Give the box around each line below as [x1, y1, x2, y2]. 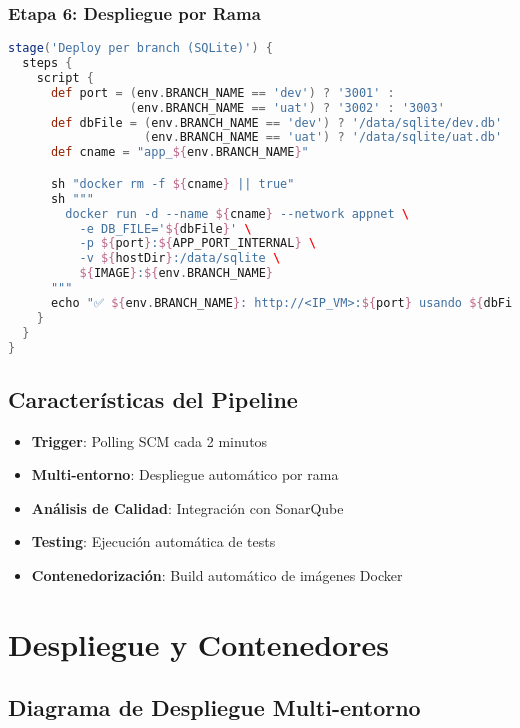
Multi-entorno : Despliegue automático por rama [31, 464, 339, 485]
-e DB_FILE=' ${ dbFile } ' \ [79, 221, 252, 236]
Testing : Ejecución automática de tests [31, 531, 276, 552]
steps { [22, 56, 73, 71]
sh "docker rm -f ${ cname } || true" [50, 176, 295, 191]
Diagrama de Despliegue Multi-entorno [8, 692, 421, 723]
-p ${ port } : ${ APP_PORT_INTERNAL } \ [79, 236, 316, 251]
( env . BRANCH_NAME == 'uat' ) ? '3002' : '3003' [129, 100, 445, 115]
